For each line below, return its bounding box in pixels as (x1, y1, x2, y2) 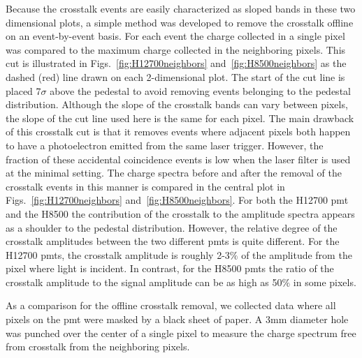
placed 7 (6, 83, 41, 98)
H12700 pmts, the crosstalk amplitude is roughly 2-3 (6, 247, 230, 262)
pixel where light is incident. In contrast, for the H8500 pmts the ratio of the (6, 261, 334, 276)
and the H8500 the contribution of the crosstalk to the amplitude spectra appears (6, 206, 355, 221)
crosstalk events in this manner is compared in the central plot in (6, 179, 285, 193)
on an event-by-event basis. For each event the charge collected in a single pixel (6, 29, 345, 43)
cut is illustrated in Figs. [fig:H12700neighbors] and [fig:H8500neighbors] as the (6, 56, 347, 70)
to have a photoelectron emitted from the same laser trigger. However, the (6, 137, 324, 152)
